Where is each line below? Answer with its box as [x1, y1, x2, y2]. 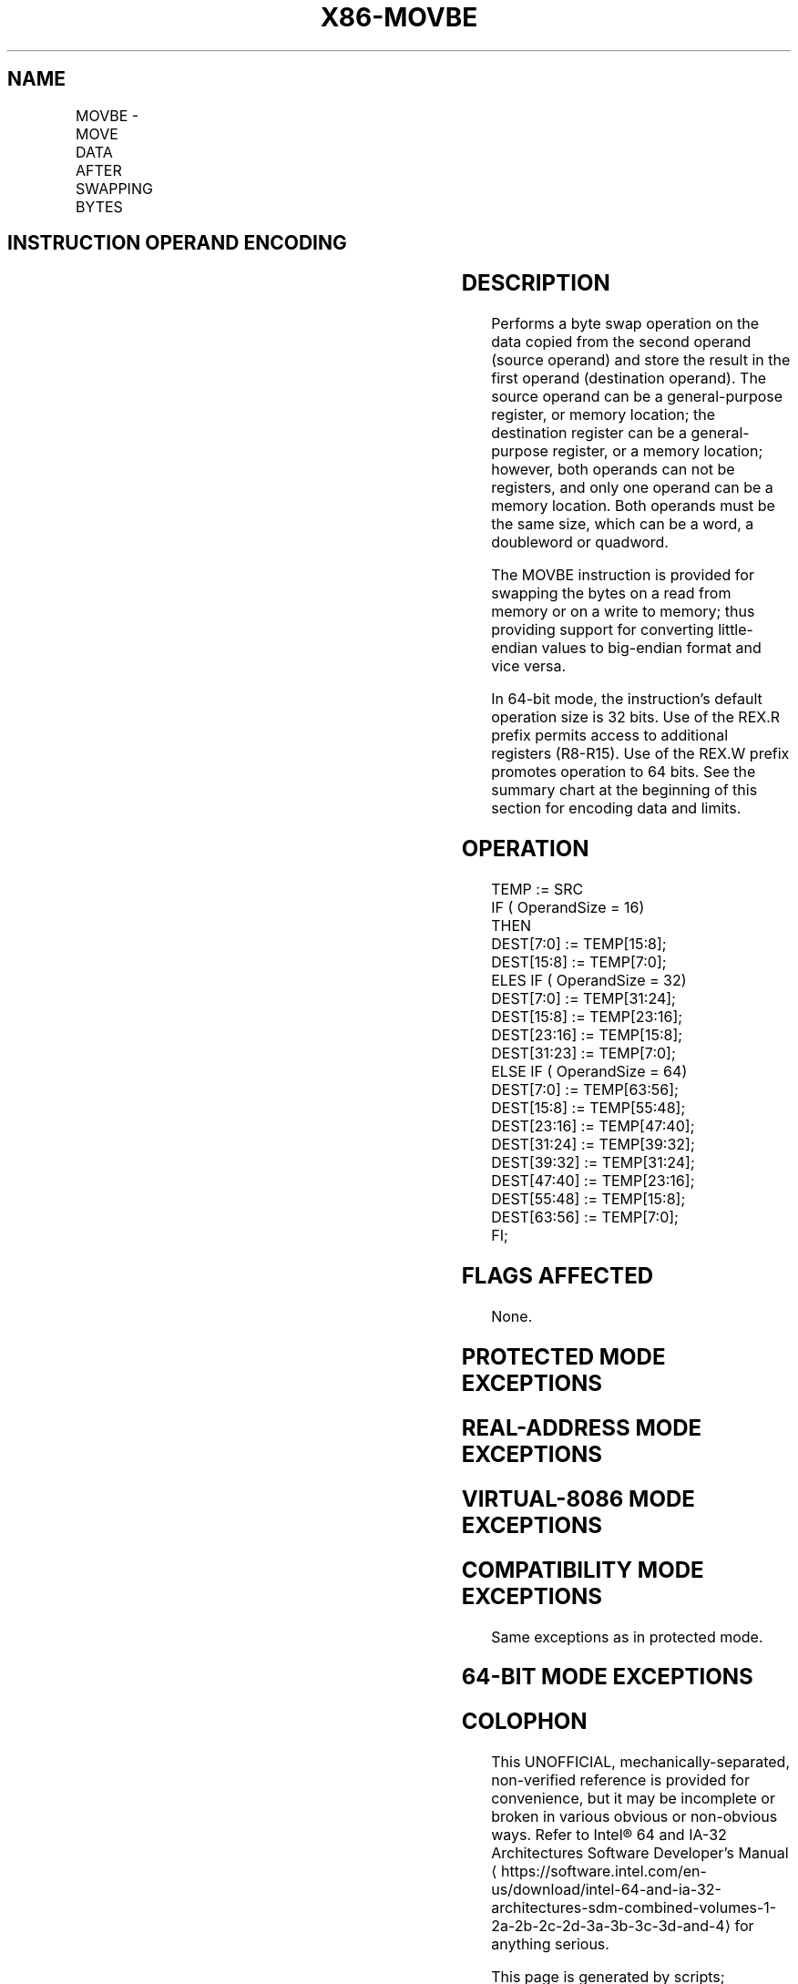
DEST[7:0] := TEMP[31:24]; [491, 989, 676, 1008]
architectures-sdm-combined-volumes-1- [491, 1898, 777, 1918]
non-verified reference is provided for [491, 1771, 750, 1790]
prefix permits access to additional [491, 726, 729, 745]
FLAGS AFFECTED [461, 1263, 654, 1290]
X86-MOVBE [320, 2, 478, 33]
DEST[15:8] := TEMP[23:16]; [491, 1007, 683, 1027]
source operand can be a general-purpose [491, 387, 783, 406]
